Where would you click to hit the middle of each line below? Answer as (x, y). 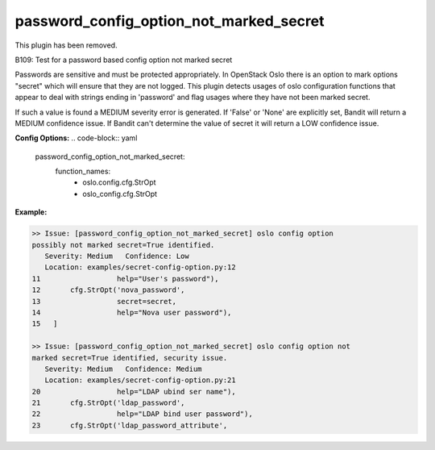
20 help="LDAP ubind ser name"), (134, 392)
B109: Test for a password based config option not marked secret (124, 60)
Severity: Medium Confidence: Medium (123, 369)
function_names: (83, 171)
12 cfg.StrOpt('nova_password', (108, 290)
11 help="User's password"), (125, 279)
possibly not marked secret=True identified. (123, 245)
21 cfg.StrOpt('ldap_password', (108, 403)
